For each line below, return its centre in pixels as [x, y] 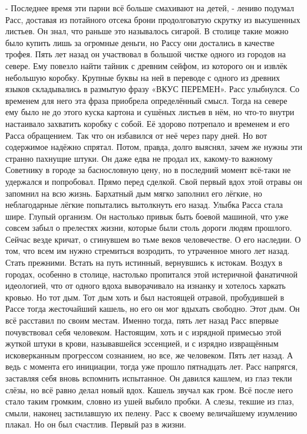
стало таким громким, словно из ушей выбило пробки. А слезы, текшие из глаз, [150, 401]
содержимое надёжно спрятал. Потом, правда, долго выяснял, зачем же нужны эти [154, 147]
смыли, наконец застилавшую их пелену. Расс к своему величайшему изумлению [151, 412]
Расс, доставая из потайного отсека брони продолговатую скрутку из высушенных [153, 19]
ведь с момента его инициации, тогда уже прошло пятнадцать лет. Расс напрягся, [152, 366]
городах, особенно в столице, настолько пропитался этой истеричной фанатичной [151, 274]
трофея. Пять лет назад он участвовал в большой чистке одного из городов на [146, 54]
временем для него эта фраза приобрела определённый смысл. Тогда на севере [146, 100]
